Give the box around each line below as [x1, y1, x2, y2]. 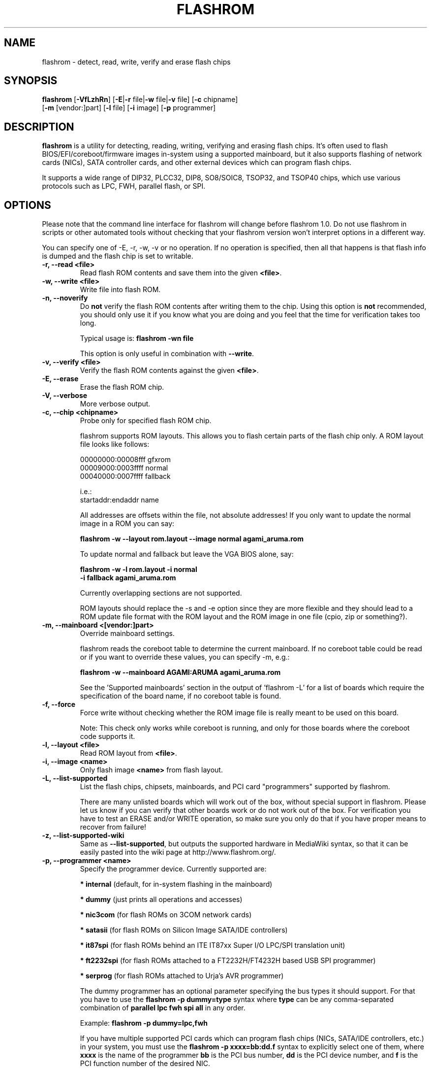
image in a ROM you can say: [80, 519, 175, 528]
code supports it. [80, 732, 135, 741]
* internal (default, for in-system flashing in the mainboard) [80, 880, 273, 889]
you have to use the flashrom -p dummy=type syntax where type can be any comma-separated [80, 995, 394, 1004]
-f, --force [42, 700, 76, 709]
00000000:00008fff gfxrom [80, 455, 171, 464]
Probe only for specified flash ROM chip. [80, 416, 212, 425]
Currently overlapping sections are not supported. [80, 589, 242, 598]
